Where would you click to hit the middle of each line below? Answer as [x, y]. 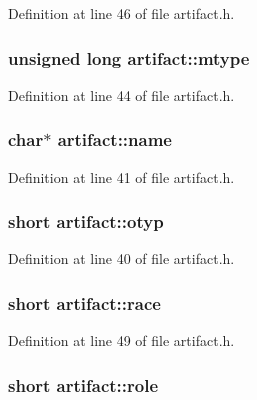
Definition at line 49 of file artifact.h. [121, 340]
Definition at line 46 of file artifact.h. [121, 13]
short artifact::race [84, 302]
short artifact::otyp [86, 221]
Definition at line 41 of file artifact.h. [121, 176]
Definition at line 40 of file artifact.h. [121, 258]
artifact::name [114, 139]
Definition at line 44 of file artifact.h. [121, 94]
